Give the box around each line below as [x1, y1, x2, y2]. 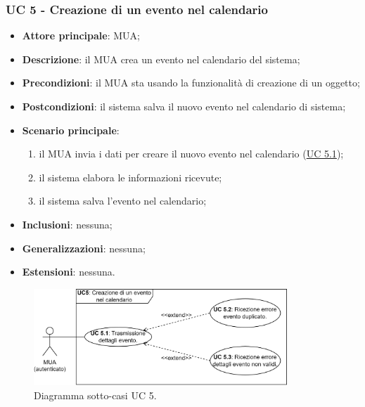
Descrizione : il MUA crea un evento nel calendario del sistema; [22, 51, 300, 66]
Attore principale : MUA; [22, 28, 140, 43]
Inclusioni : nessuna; [22, 217, 113, 231]
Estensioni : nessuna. [22, 264, 115, 279]
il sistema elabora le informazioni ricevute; [39, 169, 222, 184]
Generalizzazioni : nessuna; [22, 240, 146, 255]
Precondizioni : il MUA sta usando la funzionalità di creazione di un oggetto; [22, 75, 360, 90]
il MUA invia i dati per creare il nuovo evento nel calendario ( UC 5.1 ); [39, 146, 344, 161]
